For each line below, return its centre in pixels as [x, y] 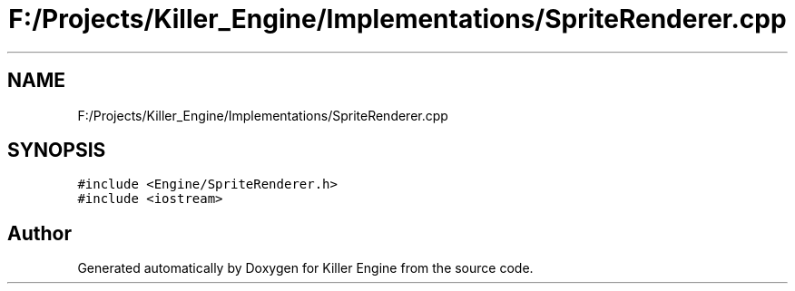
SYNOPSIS [57, 150]
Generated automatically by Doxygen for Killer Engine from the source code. [305, 268]
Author [39, 233]
